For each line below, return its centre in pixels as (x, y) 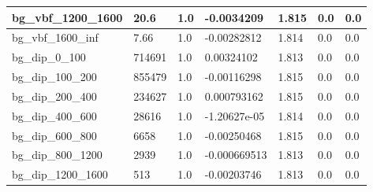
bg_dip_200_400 (54, 96)
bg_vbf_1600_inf (55, 37)
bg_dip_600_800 (54, 135)
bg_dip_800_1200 (57, 155)
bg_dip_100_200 (54, 77)
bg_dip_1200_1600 (60, 174)
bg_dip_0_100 (49, 57)
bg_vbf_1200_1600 (67, 17)
